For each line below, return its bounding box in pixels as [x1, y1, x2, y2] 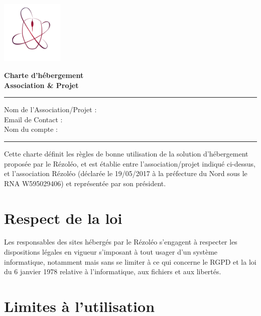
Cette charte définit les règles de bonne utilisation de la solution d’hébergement [4, 148, 248, 159]
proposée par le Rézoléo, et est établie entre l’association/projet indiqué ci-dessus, [4, 158, 255, 169]
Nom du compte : [4, 124, 58, 134]
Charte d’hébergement [4, 69, 84, 80]
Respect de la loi [4, 207, 122, 228]
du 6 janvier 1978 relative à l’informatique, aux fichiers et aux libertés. [4, 266, 221, 277]
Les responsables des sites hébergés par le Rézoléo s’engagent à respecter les [4, 236, 237, 247]
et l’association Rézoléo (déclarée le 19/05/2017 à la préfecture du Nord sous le [4, 168, 247, 179]
